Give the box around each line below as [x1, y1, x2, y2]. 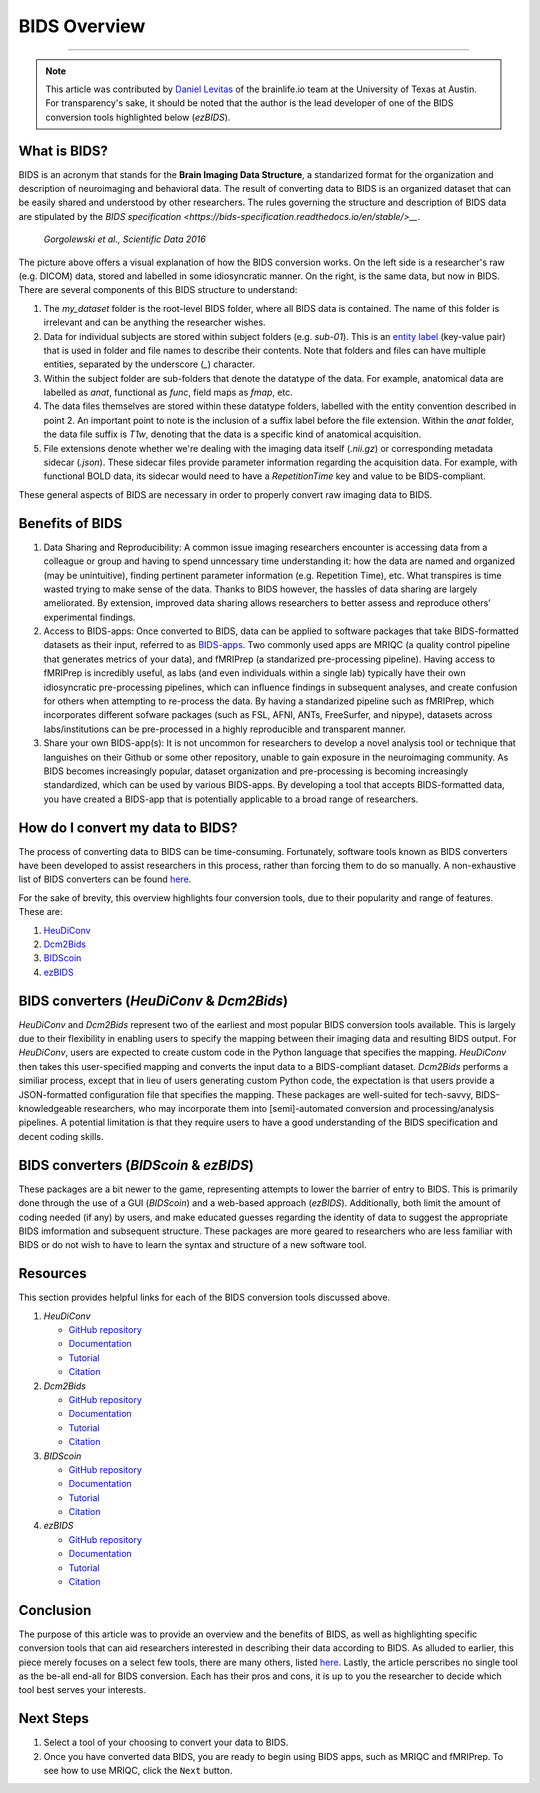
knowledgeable [18, 1103, 82, 1115]
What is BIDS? [18, 142, 109, 159]
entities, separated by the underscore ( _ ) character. [43, 358, 255, 370]
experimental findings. [43, 611, 136, 623]
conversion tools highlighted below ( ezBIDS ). [45, 111, 231, 123]
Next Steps [18, 1710, 89, 1727]
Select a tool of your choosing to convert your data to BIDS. [43, 1736, 289, 1749]
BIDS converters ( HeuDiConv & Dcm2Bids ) [18, 992, 289, 1009]
